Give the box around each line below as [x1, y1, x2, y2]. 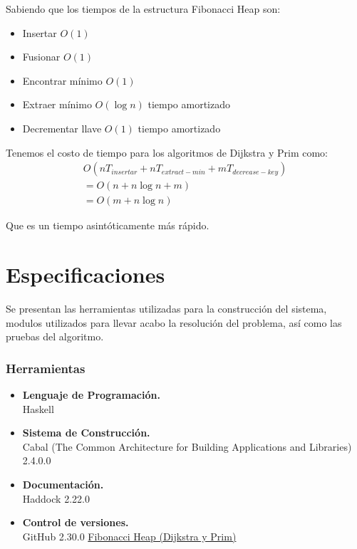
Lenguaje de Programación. [22, 387, 160, 402]
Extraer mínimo [22, 97, 92, 112]
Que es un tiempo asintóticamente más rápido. [6, 218, 209, 233]
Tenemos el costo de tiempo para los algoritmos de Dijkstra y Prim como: [6, 145, 328, 160]
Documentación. [22, 476, 104, 491]
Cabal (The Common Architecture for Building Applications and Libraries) [22, 439, 352, 454]
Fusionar [22, 49, 61, 64]
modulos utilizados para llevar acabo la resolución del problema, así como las [6, 315, 342, 330]
